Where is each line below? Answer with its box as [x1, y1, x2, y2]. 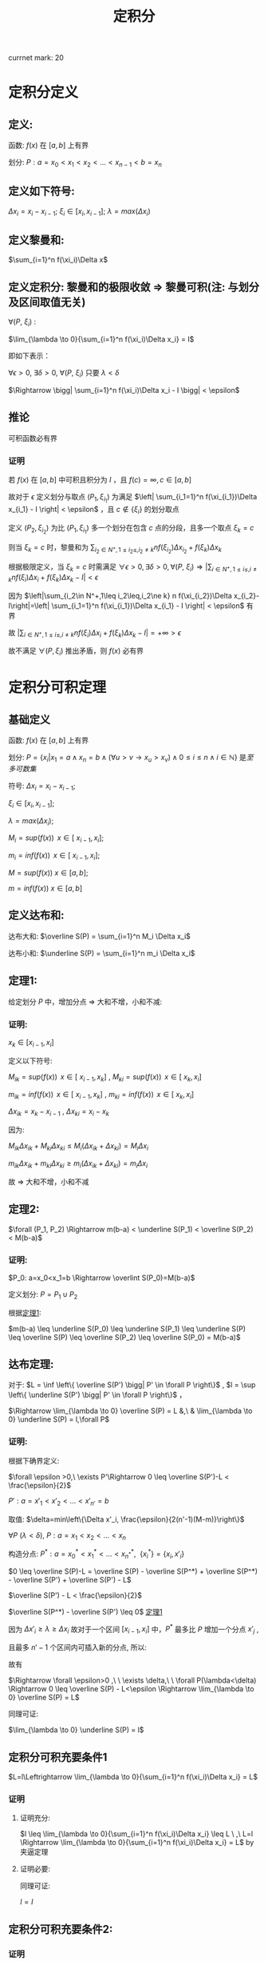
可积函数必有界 [8, 433, 57, 442]
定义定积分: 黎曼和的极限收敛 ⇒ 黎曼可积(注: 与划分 [8, 280, 259, 294]
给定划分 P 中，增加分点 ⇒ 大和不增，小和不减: [8, 997, 163, 1007]
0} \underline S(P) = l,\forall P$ [8, 1415, 110, 1424]
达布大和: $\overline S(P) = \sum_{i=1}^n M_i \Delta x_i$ [8, 931, 191, 941]
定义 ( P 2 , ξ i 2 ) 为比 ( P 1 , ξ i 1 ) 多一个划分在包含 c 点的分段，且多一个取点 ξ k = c [8, 522, 254, 535]
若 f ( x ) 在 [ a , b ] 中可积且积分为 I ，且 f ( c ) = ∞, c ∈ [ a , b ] [8, 474, 192, 484]
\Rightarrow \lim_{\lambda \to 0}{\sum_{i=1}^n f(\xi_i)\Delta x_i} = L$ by [19, 1838, 254, 1847]
